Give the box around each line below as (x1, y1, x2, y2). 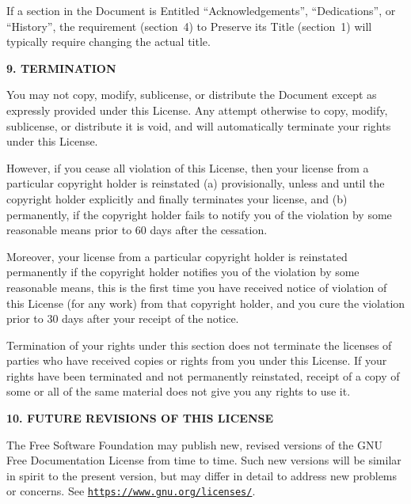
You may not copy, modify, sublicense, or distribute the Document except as (6, 86, 377, 103)
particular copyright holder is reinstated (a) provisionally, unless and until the (6, 175, 385, 191)
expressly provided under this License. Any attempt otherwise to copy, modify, (6, 101, 388, 118)
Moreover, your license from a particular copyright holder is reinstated (6, 248, 348, 264)
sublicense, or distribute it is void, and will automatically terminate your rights (6, 117, 391, 134)
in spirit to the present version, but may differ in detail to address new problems (6, 467, 398, 483)
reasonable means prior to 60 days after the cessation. (6, 222, 268, 238)
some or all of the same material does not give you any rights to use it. (6, 383, 351, 400)
